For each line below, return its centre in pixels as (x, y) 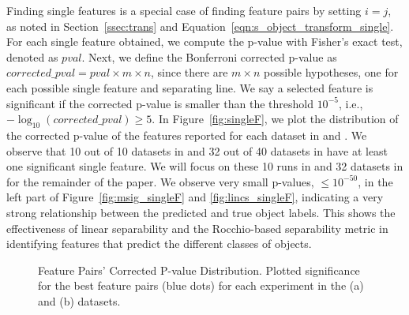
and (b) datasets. (79, 300)
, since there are (189, 72)
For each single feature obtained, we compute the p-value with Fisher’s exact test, (204, 41)
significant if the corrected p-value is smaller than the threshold (160, 103)
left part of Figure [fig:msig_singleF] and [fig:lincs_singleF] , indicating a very (195, 197)
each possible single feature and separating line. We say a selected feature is (190, 87)
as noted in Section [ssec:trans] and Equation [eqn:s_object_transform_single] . (200, 26)
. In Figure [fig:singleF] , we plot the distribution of (275, 119)
